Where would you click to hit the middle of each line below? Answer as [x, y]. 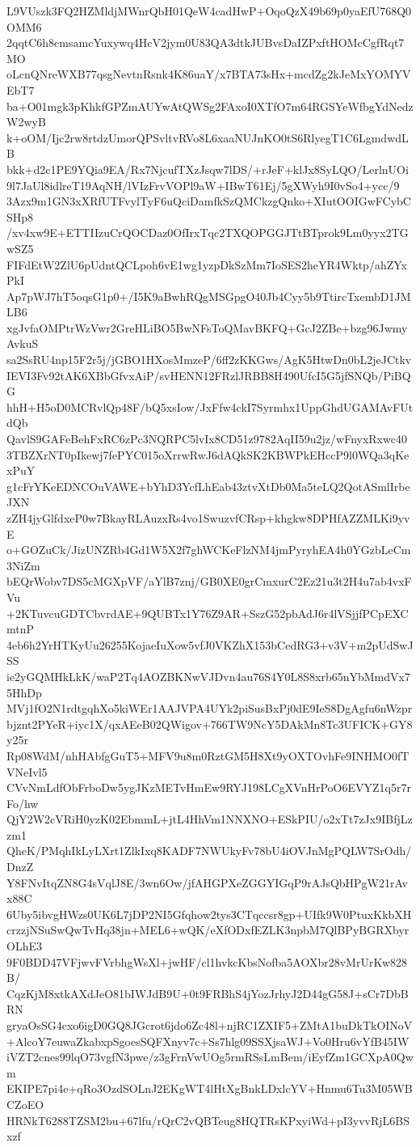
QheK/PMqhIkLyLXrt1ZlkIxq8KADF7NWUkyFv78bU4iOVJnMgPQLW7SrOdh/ [209, 851]
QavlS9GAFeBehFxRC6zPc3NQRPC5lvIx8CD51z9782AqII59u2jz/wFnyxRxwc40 [207, 439]
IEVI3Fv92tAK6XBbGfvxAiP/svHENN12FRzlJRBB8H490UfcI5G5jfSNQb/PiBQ [209, 375]
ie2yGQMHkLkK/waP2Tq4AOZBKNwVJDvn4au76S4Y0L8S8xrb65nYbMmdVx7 [208, 676]
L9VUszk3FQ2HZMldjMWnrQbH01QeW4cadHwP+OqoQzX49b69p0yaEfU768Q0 [209, 11]
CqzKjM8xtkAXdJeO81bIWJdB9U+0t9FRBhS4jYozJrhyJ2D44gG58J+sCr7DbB [208, 993]
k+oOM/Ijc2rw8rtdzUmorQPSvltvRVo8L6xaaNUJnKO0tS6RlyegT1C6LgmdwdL [208, 137]
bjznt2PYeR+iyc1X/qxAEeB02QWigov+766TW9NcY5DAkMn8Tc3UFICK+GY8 [210, 724]
